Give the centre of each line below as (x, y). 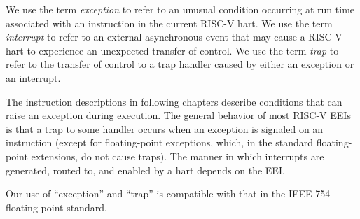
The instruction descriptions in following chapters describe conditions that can (174, 101)
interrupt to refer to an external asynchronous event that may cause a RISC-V (174, 37)
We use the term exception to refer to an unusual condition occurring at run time (180, 9)
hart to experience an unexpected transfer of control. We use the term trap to (172, 50)
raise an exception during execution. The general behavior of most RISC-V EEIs (178, 115)
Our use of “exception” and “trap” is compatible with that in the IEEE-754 (168, 193)
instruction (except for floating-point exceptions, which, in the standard (160, 142)
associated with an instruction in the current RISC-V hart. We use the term (169, 23)
